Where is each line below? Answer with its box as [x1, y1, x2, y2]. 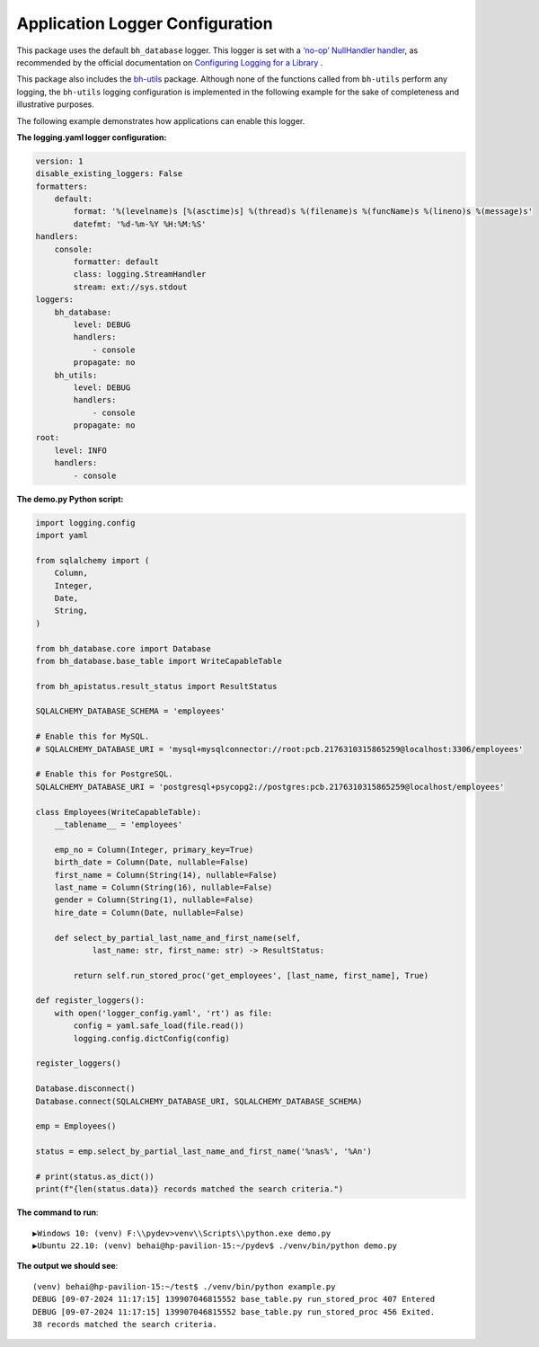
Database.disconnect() [35, 1084, 136, 1094]
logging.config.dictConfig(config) [73, 1033, 231, 1043]
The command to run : [16, 1207, 99, 1218]
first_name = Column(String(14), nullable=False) [54, 870, 278, 880]
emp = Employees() [35, 1121, 117, 1131]
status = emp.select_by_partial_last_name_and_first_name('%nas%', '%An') [35, 1147, 373, 1156]
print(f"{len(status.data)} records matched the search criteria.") [35, 1184, 344, 1194]
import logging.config [35, 518, 136, 527]
